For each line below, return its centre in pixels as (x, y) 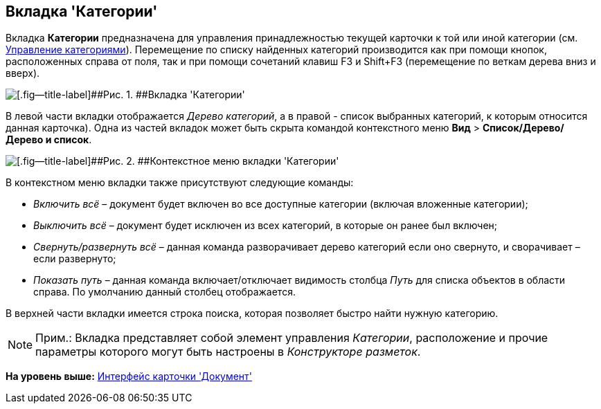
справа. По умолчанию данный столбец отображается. (164, 292)
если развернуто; (75, 259)
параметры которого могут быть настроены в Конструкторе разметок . (228, 352)
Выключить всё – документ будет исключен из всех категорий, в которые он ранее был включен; (266, 226)
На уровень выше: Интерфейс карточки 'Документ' (129, 376)
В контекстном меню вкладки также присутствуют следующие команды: (180, 183)
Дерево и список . (49, 140)
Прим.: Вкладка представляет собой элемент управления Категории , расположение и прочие (292, 338)
